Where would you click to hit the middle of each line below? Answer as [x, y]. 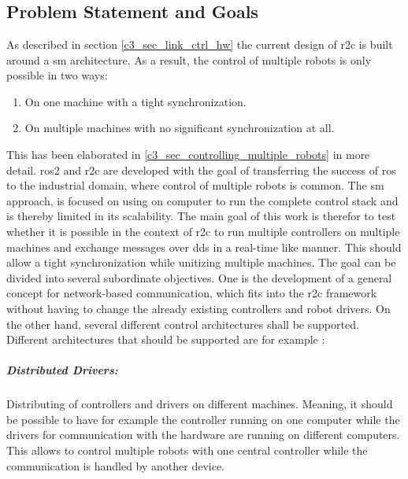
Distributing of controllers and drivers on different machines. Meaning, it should [200, 404]
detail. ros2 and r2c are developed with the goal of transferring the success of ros [201, 169]
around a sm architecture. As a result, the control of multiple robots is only [189, 59]
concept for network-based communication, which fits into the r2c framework [192, 293]
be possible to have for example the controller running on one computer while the [203, 419]
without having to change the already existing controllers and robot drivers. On [198, 308]
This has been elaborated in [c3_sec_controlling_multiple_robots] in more [188, 154]
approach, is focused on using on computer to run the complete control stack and [202, 200]
